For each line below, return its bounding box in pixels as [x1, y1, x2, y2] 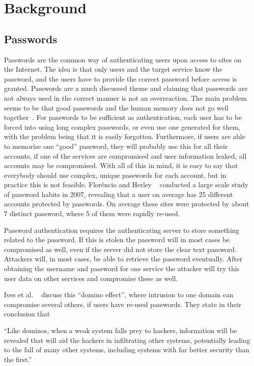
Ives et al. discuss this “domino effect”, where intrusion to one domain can [4, 289, 233, 300]
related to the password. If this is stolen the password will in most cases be [4, 234, 230, 245]
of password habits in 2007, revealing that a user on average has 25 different [4, 189, 233, 199]
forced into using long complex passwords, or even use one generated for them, [4, 121, 240, 132]
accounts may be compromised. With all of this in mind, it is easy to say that [4, 160, 238, 170]
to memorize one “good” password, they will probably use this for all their [4, 141, 228, 151]
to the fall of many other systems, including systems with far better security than [4, 344, 250, 355]
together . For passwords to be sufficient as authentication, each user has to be [4, 112, 242, 122]
